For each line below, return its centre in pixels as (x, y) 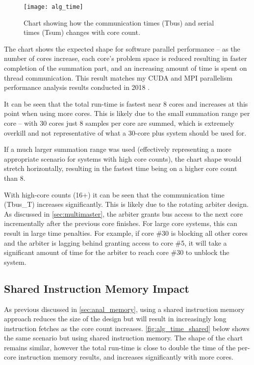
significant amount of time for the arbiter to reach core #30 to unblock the (117, 252)
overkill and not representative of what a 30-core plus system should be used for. (125, 132)
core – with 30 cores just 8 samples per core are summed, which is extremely (119, 123)
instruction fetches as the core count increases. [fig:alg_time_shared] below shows (127, 328)
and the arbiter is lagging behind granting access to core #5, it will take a (115, 242)
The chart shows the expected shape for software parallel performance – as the (122, 48)
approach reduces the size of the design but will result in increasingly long (115, 319)
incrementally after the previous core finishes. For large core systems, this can (121, 223)
